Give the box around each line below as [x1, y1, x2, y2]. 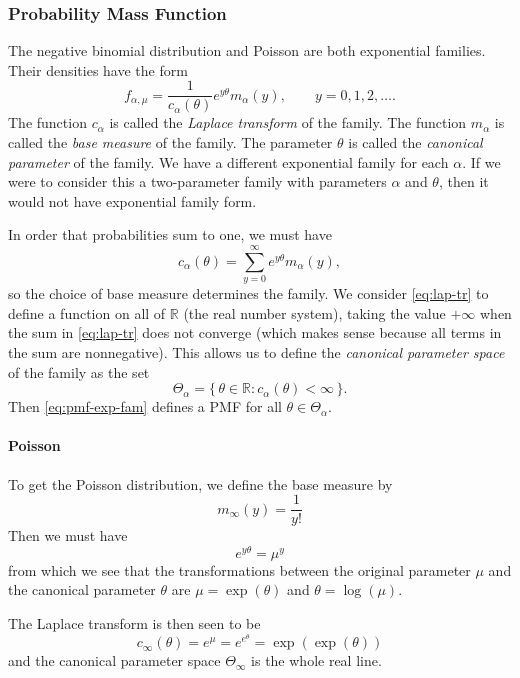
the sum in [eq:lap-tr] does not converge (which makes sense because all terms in [8, 322, 502, 343]
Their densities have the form [8, 59, 188, 80]
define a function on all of [8, 302, 166, 323]
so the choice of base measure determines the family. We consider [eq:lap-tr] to [8, 283, 489, 304]
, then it [438, 171, 489, 192]
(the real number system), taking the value [183, 302, 446, 323]
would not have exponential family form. [8, 190, 257, 211]
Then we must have [8, 525, 128, 546]
